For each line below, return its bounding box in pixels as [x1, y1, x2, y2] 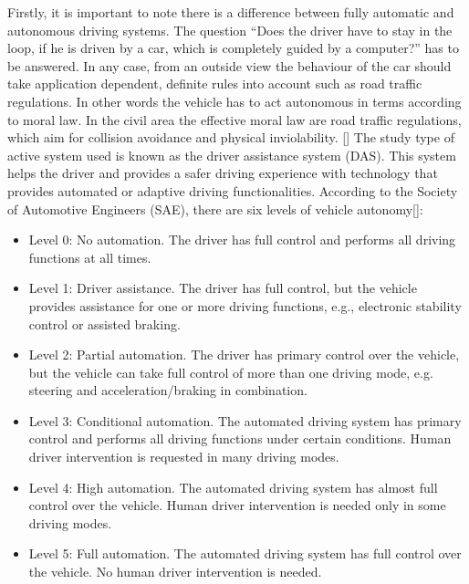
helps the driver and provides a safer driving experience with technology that [7, 163, 438, 182]
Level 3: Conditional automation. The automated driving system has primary [28, 411, 462, 430]
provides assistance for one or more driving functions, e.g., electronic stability [28, 296, 462, 315]
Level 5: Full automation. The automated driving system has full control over [28, 544, 462, 563]
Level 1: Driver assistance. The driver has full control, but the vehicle [28, 278, 417, 297]
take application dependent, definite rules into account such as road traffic [7, 74, 422, 93]
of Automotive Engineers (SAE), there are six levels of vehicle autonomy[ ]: [7, 199, 423, 218]
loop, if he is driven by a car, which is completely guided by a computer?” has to [7, 38, 459, 57]
